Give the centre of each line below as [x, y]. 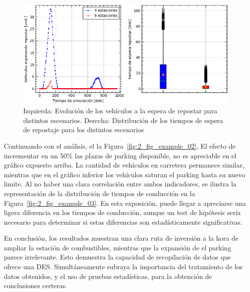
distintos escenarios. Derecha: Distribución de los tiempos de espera [123, 120]
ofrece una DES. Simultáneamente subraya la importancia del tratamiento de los [123, 267]
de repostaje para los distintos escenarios [84, 130]
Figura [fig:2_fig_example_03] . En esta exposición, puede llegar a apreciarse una [125, 203]
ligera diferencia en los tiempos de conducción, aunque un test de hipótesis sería [122, 212]
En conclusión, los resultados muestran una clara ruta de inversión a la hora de [121, 238]
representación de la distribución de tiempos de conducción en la [100, 193]
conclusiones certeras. [36, 285]
